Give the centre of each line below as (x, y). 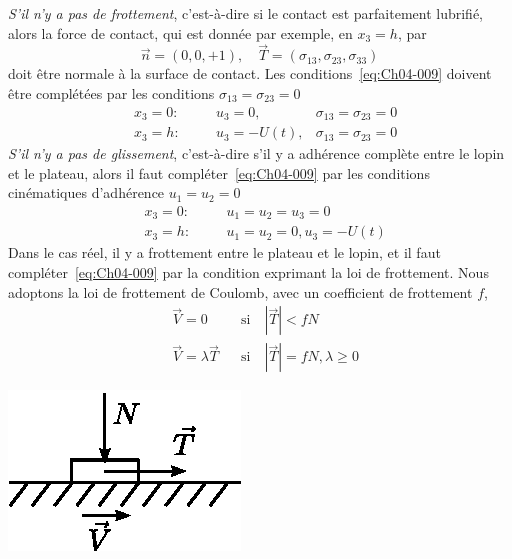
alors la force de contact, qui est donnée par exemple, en (180, 32)
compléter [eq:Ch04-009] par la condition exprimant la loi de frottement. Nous (248, 272)
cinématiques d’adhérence (86, 192)
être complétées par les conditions (111, 93)
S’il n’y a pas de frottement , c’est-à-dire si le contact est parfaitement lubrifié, (245, 13)
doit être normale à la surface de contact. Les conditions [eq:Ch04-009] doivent (250, 73)
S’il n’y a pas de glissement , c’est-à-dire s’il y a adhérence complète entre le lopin (256, 153)
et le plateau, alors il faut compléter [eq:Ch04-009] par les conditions (219, 172)
